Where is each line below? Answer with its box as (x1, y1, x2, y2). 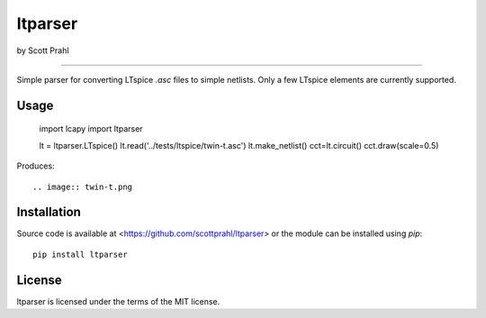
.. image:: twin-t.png (32, 181, 133, 192)
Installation (16, 204, 81, 220)
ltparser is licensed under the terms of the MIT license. (16, 295, 220, 306)
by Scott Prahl (16, 45, 69, 56)
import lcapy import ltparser (39, 123, 143, 134)
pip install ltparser (32, 249, 128, 259)
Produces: (16, 160, 55, 171)
